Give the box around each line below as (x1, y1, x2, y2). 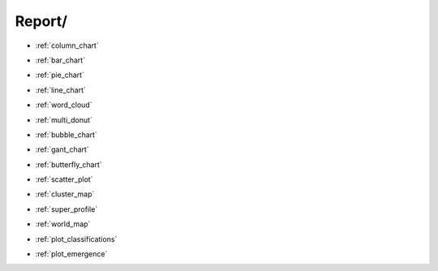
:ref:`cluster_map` (35, 189, 95, 199)
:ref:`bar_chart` (35, 55, 85, 65)
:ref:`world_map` (35, 219, 91, 229)
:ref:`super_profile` (35, 204, 98, 214)
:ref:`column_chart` (35, 41, 99, 50)
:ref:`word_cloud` (35, 100, 92, 110)
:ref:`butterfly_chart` (35, 159, 103, 170)
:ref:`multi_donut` (35, 114, 93, 125)
